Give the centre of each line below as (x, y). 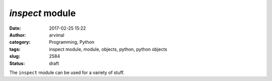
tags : (15, 49)
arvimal (57, 35)
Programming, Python (72, 42)
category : (20, 42)
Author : (18, 35)
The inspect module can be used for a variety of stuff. (67, 72)
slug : (15, 56)
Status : (17, 63)
